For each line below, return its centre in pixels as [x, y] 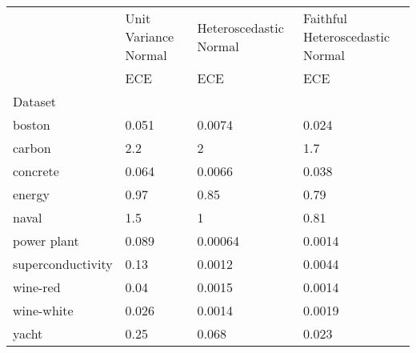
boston [32, 124]
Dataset [35, 101]
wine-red [37, 287]
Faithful [325, 18]
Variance [150, 36]
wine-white [43, 310]
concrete [36, 171]
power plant [46, 241]
